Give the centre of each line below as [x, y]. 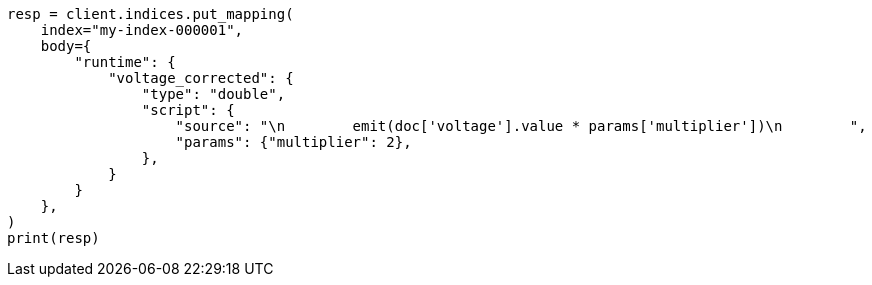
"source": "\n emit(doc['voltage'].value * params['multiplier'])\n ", [521, 126]
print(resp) [53, 238]
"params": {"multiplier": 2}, [293, 142]
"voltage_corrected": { [201, 78]
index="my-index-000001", [142, 30]
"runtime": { [125, 62]
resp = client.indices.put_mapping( [150, 14]
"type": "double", [213, 94]
